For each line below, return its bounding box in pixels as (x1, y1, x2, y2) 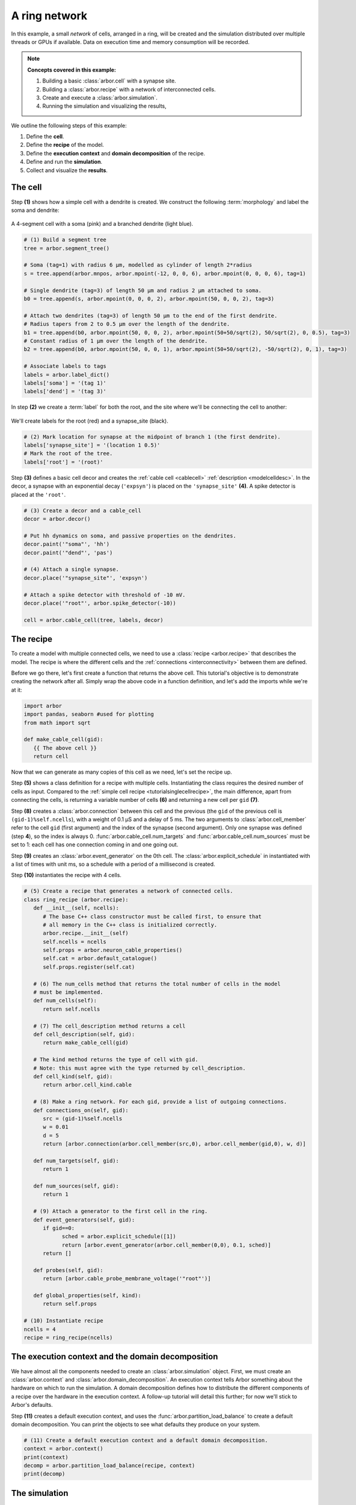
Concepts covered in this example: (27, 66, 117, 73)
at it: (11, 686, 22, 694)
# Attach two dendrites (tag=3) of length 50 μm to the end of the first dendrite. (23, 312, 278, 319)
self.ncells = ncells (43, 938, 106, 945)
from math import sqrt (23, 719, 91, 726)
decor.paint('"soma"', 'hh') (23, 541, 110, 548)
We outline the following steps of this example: (11, 122, 127, 129)
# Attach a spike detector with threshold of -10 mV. (23, 591, 186, 598)
